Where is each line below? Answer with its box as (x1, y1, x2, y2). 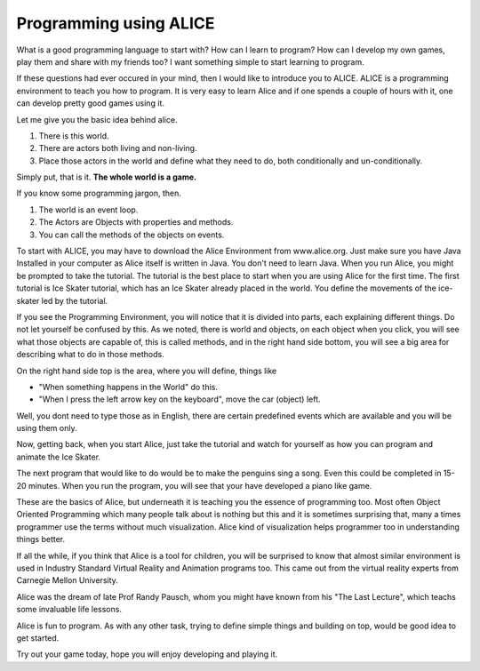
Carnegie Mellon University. (16, 575, 119, 586)
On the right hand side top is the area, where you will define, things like (16, 365, 277, 376)
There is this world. (38, 130, 109, 141)
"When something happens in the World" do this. (38, 381, 218, 392)
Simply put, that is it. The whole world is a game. (16, 172, 197, 182)
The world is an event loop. (38, 204, 139, 215)
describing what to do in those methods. (16, 349, 164, 360)
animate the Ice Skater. (16, 451, 101, 462)
